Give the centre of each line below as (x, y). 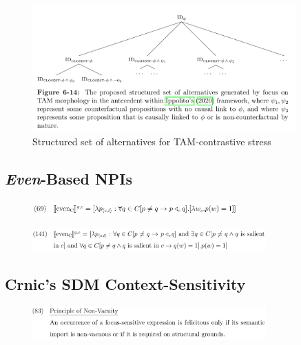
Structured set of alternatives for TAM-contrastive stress (152, 141)
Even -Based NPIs (69, 178)
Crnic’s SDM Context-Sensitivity (125, 284)
